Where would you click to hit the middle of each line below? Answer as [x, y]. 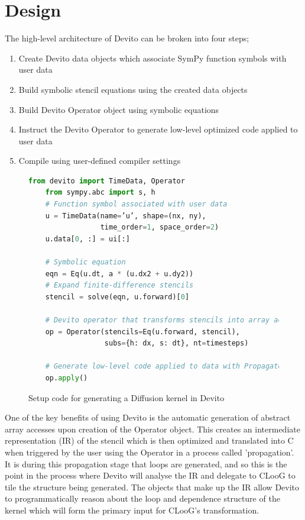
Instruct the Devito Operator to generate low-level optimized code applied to [158, 129]
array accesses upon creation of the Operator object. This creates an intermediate [152, 429]
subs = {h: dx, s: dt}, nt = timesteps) [176, 343]
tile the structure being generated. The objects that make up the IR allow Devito [152, 487]
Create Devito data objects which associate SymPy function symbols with [152, 58]
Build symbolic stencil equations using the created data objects [133, 89]
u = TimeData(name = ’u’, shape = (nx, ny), [126, 216]
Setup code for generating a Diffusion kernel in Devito [126, 397]
